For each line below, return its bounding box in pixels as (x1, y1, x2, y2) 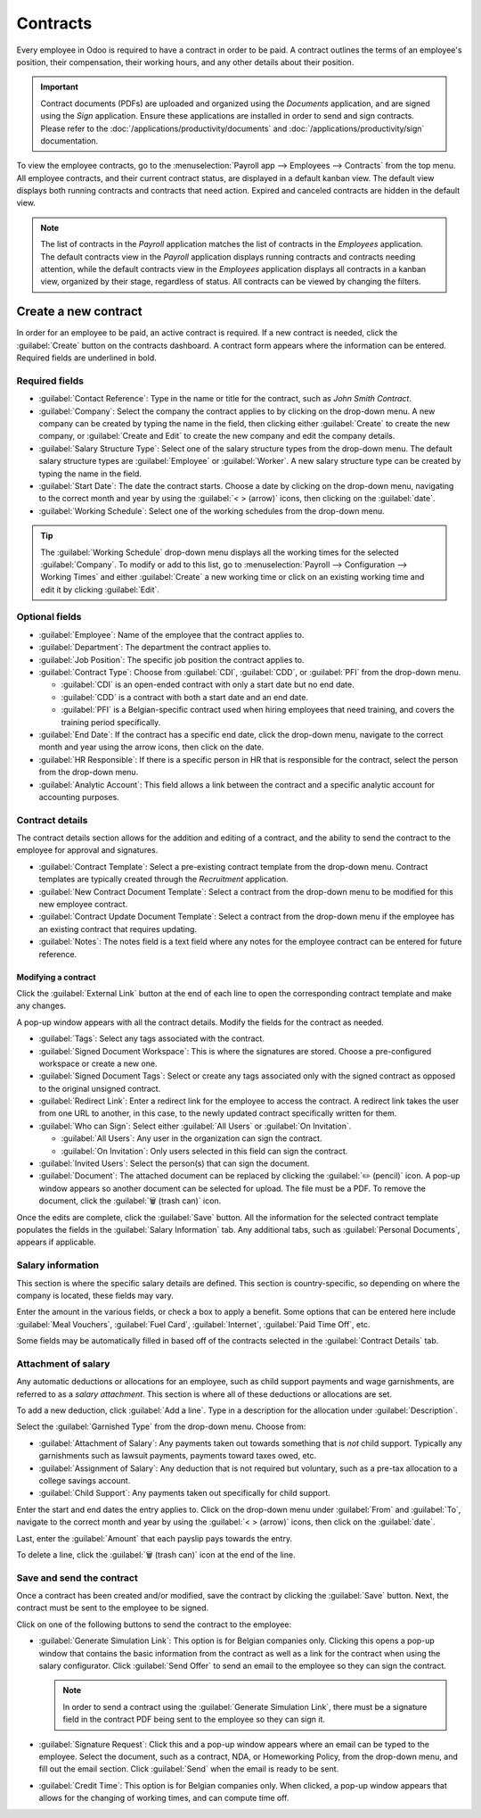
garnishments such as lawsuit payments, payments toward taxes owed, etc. (38, 1450, 316, 1461)
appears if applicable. (16, 1236, 97, 1248)
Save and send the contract (16, 1571, 138, 1583)
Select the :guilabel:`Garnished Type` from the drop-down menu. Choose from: (16, 1421, 306, 1432)
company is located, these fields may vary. (16, 1290, 174, 1301)
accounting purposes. (38, 791, 119, 802)
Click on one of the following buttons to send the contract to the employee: (16, 1619, 292, 1630)
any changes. (16, 1000, 67, 1012)
